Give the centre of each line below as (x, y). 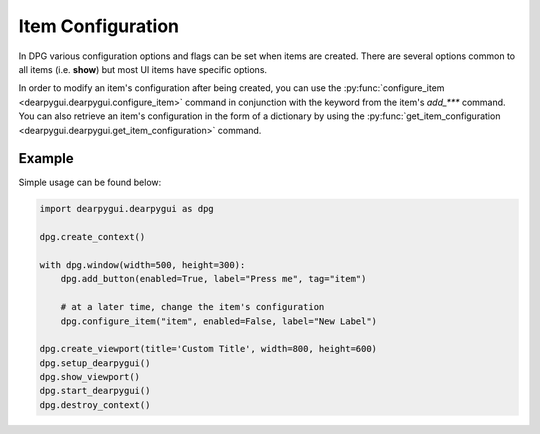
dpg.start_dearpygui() (95, 391)
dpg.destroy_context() (95, 404)
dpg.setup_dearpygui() (95, 363)
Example (46, 158)
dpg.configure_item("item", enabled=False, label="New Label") (219, 321)
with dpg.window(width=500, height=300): (142, 264)
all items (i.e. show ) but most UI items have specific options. (143, 69)
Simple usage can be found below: (90, 182)
